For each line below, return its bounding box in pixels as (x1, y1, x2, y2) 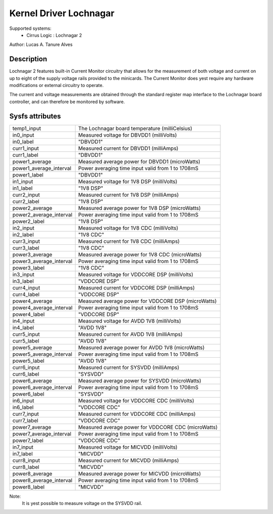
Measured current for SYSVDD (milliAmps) (78, 364, 179, 371)
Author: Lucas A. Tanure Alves (9, 41, 73, 48)
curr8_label (12, 463, 40, 470)
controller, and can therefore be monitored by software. (9, 99, 125, 105)
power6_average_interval (12, 383, 73, 391)
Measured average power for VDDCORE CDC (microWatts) (78, 423, 218, 431)
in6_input (12, 397, 34, 404)
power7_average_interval (12, 430, 72, 437)
